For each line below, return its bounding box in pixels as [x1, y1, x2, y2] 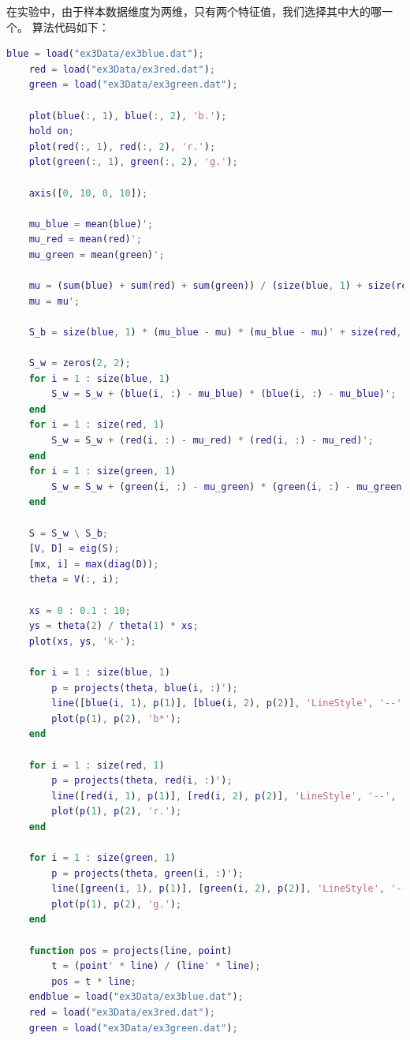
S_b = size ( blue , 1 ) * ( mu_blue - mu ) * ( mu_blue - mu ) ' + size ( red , [28, 326, 402, 338]
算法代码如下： [32, 18, 110, 35]
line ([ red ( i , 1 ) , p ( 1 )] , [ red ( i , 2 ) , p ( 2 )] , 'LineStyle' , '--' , [51, 790, 397, 802]
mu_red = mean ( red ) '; [28, 234, 142, 245]
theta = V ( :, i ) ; [28, 574, 120, 585]
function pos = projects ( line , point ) [28, 945, 233, 956]
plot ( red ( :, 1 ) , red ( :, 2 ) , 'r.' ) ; [28, 140, 216, 152]
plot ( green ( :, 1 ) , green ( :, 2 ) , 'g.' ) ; [28, 156, 238, 168]
